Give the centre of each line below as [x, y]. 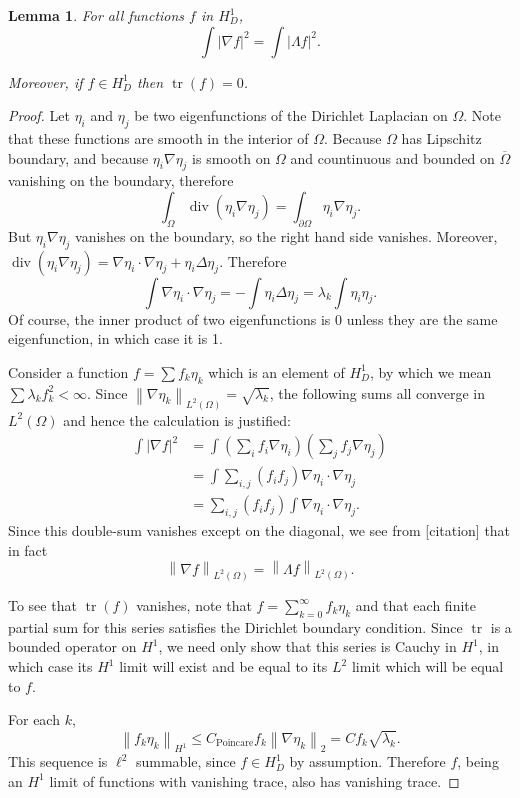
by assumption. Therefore [367, 761]
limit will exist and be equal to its [223, 666]
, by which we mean [431, 371]
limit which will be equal [427, 666]
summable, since [185, 761]
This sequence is [58, 761]
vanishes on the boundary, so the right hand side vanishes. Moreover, [286, 235]
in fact [28, 549]
